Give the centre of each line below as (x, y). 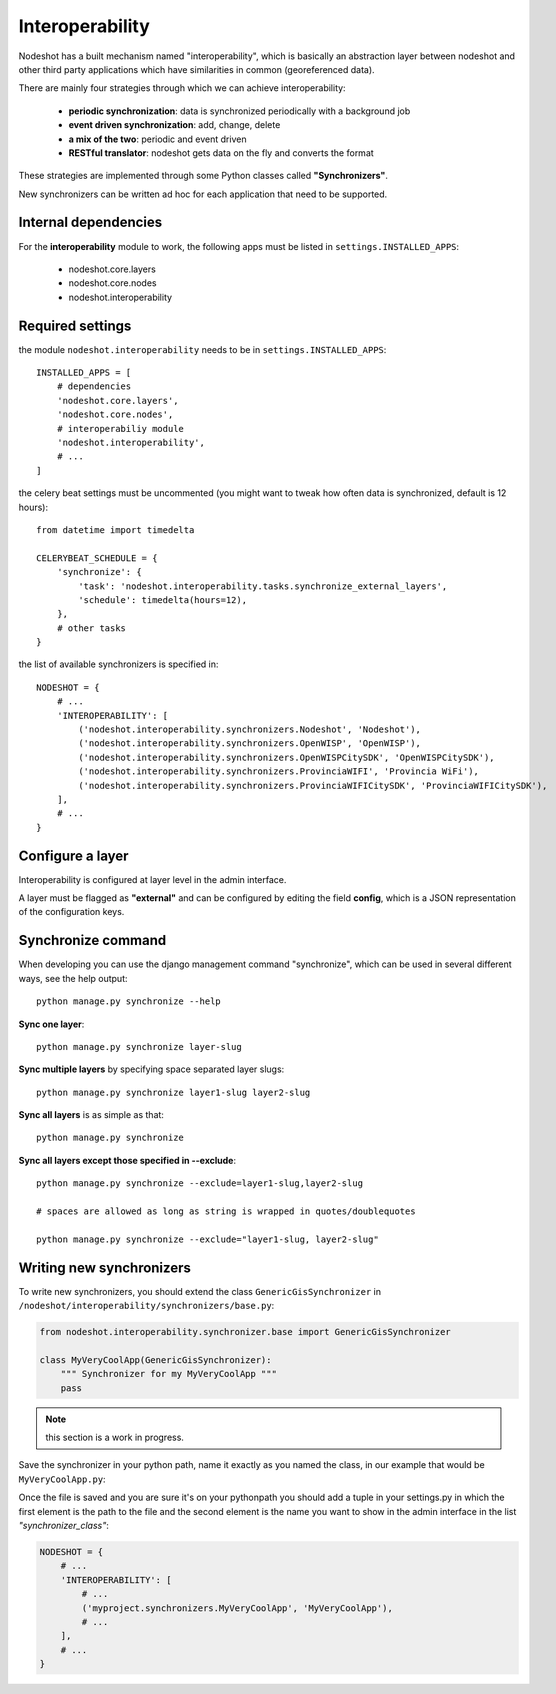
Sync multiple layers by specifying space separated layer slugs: (151, 1069)
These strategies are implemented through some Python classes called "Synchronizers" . (203, 176)
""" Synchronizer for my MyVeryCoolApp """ (168, 1374)
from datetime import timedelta (115, 529)
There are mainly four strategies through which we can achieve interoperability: (182, 88)
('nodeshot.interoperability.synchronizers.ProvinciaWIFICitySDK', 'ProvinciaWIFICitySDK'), (313, 785)
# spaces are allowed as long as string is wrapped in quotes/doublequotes (226, 1211)
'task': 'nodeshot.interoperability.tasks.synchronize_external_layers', (263, 586)
